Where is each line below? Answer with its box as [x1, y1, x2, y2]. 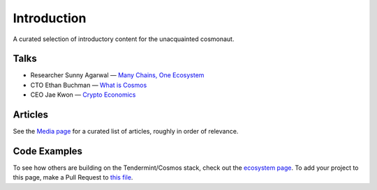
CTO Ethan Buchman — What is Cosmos [30, 81, 147, 89]
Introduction [13, 10, 87, 26]
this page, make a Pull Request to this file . [13, 173, 133, 182]
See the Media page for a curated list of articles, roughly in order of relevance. [13, 127, 239, 136]
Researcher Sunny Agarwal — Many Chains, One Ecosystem [30, 71, 205, 79]
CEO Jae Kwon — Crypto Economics [30, 90, 136, 99]
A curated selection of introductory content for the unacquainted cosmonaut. [13, 35, 235, 43]
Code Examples [13, 145, 83, 157]
